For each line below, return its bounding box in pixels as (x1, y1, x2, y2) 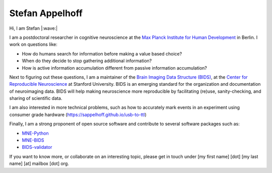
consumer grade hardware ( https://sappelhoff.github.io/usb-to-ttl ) (9, 111, 147, 118)
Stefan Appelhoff (9, 8, 83, 19)
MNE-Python (22, 130, 49, 136)
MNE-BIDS (22, 137, 45, 143)
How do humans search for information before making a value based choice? (22, 50, 182, 56)
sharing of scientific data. (9, 95, 62, 101)
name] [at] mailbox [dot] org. (9, 160, 69, 166)
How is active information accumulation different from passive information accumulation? (22, 65, 208, 71)
